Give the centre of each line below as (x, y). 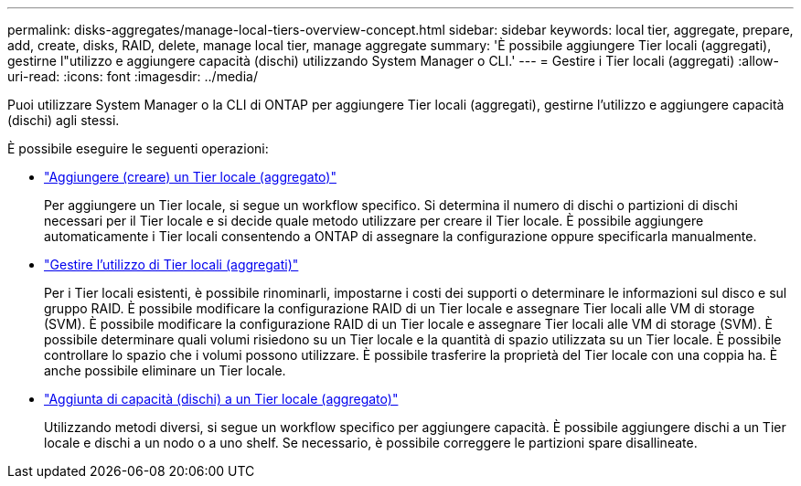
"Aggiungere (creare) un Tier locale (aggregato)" (190, 177)
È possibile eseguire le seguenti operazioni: (138, 148)
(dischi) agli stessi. (64, 120)
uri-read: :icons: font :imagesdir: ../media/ (133, 76)
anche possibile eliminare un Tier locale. (165, 370)
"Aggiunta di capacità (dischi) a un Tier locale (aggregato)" (221, 399)
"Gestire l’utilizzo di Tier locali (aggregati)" (171, 264)
